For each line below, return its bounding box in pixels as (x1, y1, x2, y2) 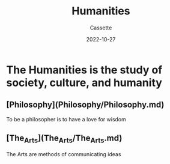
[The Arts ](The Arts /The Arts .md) (6, 133, 123, 145)
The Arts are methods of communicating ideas (6, 150, 121, 157)
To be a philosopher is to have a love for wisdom (6, 115, 126, 123)
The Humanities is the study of (6, 63, 163, 76)
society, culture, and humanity (6, 76, 162, 90)
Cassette (90, 24, 112, 31)
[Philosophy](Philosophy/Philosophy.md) (6, 100, 165, 110)
